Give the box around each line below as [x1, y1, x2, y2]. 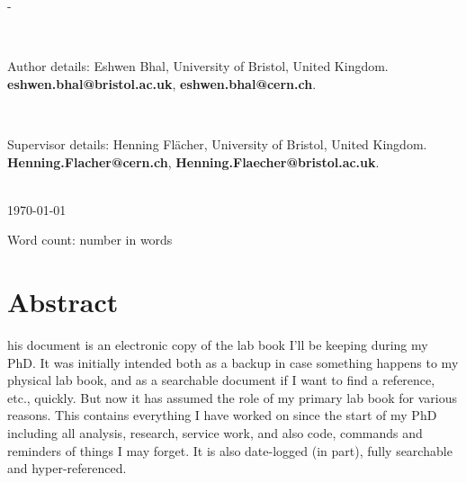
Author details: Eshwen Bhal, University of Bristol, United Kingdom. [7, 57, 389, 76]
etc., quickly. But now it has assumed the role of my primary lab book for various [7, 388, 458, 407]
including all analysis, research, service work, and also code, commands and [7, 424, 423, 443]
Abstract [7, 283, 119, 320]
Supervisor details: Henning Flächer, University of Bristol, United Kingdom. [7, 134, 427, 153]
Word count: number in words [7, 230, 173, 249]
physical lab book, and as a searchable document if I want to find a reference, [7, 371, 435, 389]
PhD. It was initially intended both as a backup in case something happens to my [7, 353, 459, 371]
